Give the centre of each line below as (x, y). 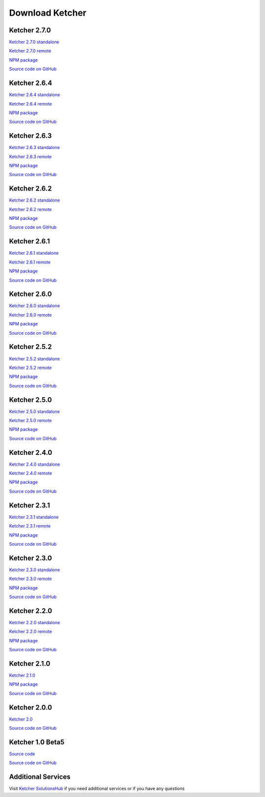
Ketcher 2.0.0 (31, 707)
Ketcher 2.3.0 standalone (34, 570)
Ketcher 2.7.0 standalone (34, 42)
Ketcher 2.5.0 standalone (34, 411)
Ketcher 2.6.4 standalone (35, 95)
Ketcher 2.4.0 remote (31, 473)
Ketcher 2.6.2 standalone (34, 200)
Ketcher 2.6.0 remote (30, 315)
